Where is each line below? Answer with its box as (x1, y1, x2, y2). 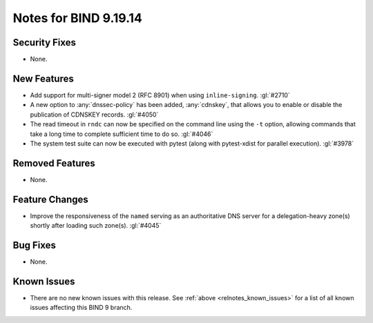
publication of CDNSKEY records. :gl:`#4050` (30, 110, 159, 119)
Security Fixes (12, 37, 76, 48)
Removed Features (12, 157, 96, 169)
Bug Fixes (12, 239, 57, 251)
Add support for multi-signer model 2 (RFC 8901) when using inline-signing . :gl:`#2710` (30, 90, 290, 99)
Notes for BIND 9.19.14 (12, 10, 143, 26)
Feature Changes (12, 193, 89, 205)
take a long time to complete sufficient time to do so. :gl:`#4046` (30, 130, 213, 138)
